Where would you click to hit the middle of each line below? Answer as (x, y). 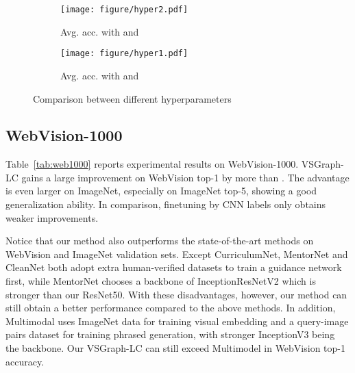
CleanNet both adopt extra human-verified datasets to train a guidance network (174, 267)
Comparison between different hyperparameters (132, 98)
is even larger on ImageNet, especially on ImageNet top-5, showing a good (161, 191)
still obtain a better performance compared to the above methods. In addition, (171, 308)
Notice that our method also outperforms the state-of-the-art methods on (160, 241)
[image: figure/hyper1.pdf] (124, 54)
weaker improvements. (52, 217)
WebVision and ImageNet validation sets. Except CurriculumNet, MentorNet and (177, 254)
